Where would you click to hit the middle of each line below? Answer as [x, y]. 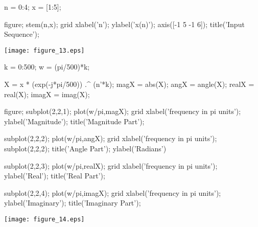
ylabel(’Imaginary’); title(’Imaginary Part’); [73, 203]
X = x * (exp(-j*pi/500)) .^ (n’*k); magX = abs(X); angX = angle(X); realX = [129, 84]
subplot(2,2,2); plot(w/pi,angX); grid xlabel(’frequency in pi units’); [111, 138]
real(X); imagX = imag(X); [47, 94]
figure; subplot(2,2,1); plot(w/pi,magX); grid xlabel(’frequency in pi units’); [123, 111]
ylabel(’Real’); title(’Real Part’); [55, 176]
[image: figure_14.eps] [44, 219]
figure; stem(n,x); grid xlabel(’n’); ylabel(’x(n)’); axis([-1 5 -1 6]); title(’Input [124, 24]
